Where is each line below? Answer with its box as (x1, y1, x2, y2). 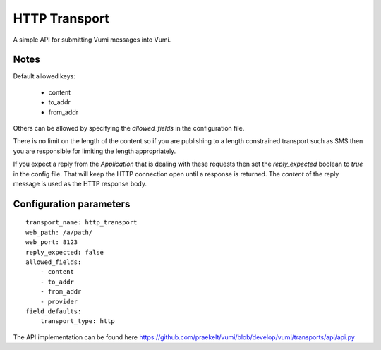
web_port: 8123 (25, 239, 78, 246)
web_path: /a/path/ (25, 228, 93, 236)
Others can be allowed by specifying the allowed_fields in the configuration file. (13, 124, 245, 133)
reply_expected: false (25, 248, 104, 256)
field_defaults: (25, 307, 82, 315)
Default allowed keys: (13, 72, 75, 80)
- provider (40, 297, 78, 306)
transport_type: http (40, 318, 116, 325)
